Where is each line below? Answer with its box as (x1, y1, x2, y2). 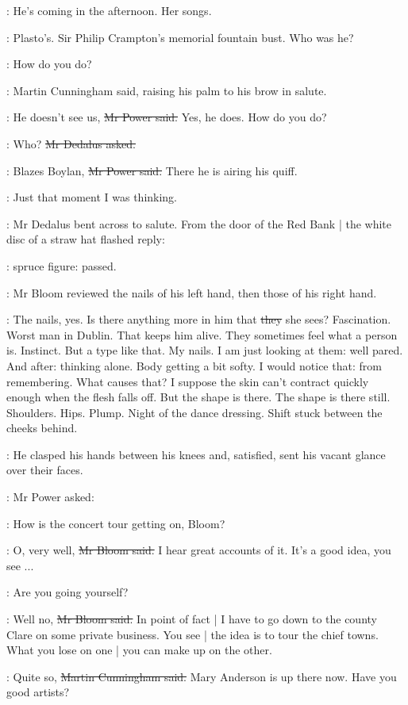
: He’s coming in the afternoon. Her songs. (6, 2, 212, 18)
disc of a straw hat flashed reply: (6, 231, 165, 247)
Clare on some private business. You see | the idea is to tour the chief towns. (6, 626, 379, 642)
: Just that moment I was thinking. (6, 189, 178, 205)
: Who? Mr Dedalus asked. (6, 135, 136, 151)
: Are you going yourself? (6, 584, 129, 600)
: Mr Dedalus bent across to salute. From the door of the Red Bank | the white (6, 215, 392, 232)
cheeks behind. (6, 420, 78, 436)
